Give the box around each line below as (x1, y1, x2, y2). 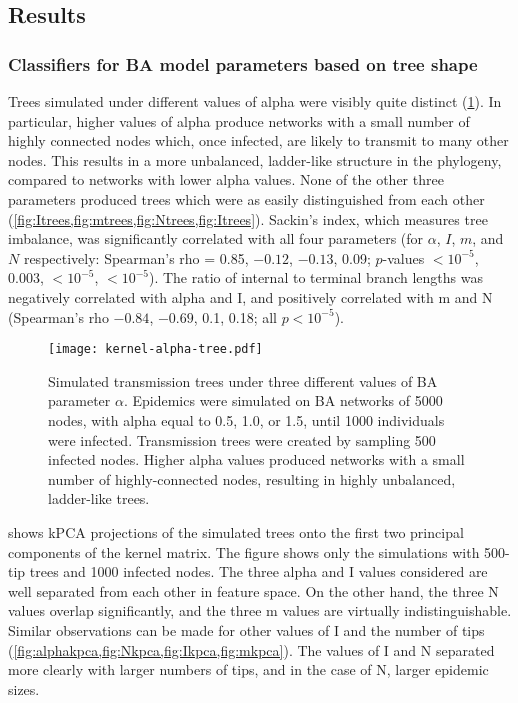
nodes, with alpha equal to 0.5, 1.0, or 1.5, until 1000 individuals (48, 409, 445, 430)
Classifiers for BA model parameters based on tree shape (8, 51, 478, 76)
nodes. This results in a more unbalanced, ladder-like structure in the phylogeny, (8, 149, 502, 170)
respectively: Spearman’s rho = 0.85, (23, 247, 249, 268)
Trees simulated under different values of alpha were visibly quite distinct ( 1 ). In (8, 91, 502, 111)
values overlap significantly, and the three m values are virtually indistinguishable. (8, 600, 512, 621)
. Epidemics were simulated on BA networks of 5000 (123, 390, 443, 411)
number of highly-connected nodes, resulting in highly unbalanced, (48, 468, 456, 489)
